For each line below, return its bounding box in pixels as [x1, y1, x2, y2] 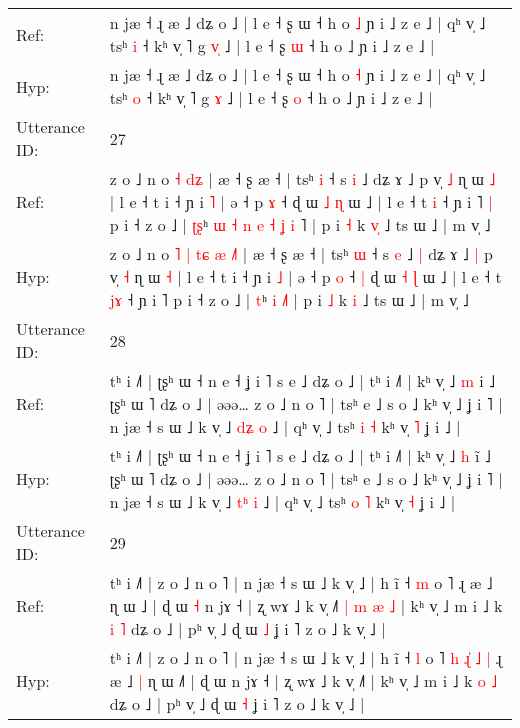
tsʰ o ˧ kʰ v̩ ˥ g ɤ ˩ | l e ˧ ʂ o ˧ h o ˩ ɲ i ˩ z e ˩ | [109, 86, 433, 109]
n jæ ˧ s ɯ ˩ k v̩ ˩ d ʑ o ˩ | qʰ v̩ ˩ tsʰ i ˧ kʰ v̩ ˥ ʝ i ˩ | [109, 415, 461, 438]
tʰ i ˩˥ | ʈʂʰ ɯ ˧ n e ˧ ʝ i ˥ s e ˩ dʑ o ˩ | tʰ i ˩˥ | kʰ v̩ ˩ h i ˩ [109, 444, 491, 467]
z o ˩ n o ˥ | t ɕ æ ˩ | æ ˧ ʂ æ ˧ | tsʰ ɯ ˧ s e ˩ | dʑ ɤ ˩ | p [109, 242, 493, 265]
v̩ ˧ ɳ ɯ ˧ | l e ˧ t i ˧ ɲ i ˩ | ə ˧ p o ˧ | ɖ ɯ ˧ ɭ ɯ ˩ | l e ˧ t [109, 265, 502, 288]
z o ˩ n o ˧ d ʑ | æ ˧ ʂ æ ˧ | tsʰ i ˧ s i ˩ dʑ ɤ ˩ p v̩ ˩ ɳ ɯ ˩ [109, 167, 496, 190]
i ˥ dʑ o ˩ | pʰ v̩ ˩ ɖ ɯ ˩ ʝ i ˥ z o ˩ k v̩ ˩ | [109, 617, 386, 640]
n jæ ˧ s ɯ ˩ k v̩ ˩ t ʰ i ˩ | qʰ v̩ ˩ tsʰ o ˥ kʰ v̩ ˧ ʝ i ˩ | [109, 490, 456, 513]
